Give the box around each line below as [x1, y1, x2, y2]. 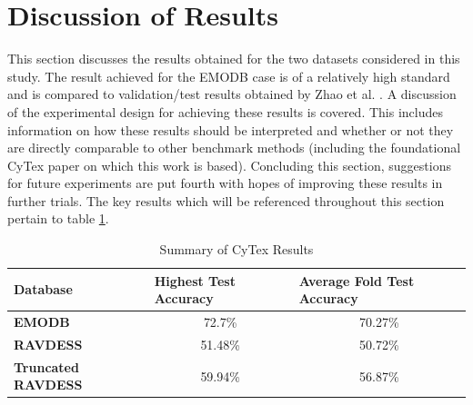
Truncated [14, 357, 79, 376]
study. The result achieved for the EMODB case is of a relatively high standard [7, 66, 450, 85]
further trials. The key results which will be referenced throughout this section [7, 191, 445, 210]
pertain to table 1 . [7, 209, 109, 228]
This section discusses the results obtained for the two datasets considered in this [7, 49, 460, 68]
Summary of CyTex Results [159, 240, 314, 259]
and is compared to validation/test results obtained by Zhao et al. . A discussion [7, 84, 457, 104]
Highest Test [154, 271, 236, 290]
